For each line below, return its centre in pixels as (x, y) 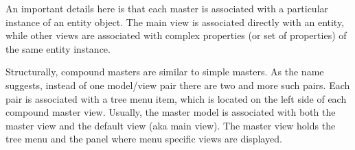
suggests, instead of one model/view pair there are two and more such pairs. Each (178, 85)
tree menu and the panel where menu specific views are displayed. (144, 139)
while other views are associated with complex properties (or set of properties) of (176, 35)
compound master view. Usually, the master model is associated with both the (171, 112)
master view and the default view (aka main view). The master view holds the (171, 125)
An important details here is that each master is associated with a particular (167, 8)
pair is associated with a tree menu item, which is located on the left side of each (176, 98)
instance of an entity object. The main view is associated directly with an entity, (175, 22)
